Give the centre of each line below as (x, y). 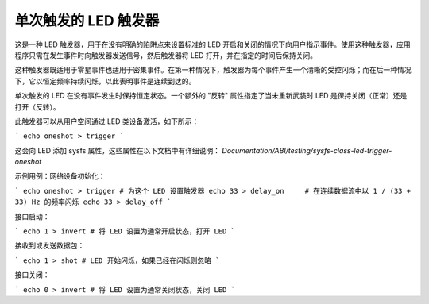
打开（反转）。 (37, 106)
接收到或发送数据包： (50, 245)
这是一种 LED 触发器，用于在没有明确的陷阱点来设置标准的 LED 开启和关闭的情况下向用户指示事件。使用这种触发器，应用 (213, 44)
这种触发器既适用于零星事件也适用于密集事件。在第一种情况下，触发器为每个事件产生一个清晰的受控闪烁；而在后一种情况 (213, 70)
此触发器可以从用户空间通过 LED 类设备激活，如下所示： (107, 121)
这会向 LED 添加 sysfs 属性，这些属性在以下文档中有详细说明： (118, 150)
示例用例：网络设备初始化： (60, 176)
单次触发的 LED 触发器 (87, 21)
